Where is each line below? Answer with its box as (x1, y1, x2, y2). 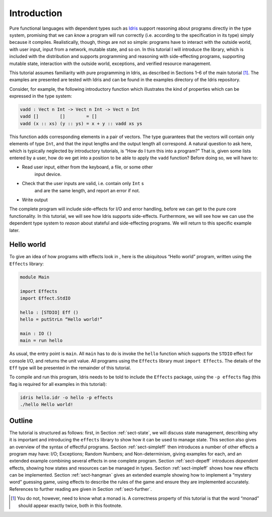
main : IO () (20, 330, 52, 336)
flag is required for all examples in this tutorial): (9, 381, 107, 387)
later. (9, 227, 20, 233)
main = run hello (20, 338, 63, 343)
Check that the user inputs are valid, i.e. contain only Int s (22, 181, 144, 187)
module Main (20, 274, 50, 280)
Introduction (9, 8, 62, 19)
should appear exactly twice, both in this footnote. (18, 502, 123, 508)
